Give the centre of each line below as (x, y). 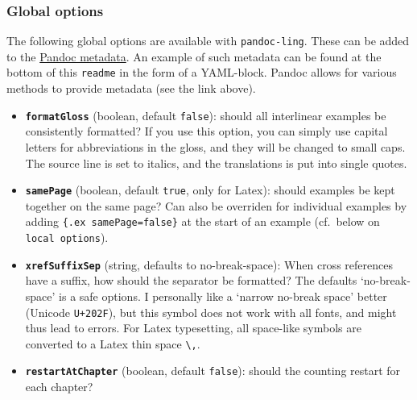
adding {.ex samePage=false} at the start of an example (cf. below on (202, 221)
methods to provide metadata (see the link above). (131, 88)
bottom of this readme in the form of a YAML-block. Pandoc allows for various (202, 72)
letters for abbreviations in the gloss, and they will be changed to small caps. (215, 146)
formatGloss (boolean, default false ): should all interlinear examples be (206, 115)
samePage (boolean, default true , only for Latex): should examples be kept (210, 190)
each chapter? (59, 387)
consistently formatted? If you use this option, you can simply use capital (206, 131)
